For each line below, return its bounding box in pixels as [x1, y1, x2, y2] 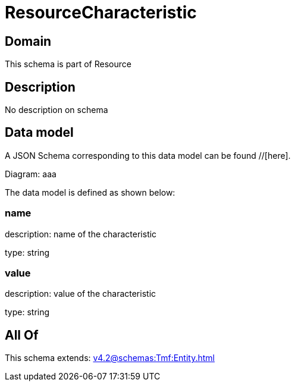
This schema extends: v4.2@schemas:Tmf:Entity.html [5, 353, 215, 363]
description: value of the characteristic [5, 288, 156, 299]
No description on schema [5, 105, 108, 115]
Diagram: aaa [5, 168, 57, 179]
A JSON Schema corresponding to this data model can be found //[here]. [5, 150, 291, 161]
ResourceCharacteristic [5, 2, 197, 23]
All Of [5, 327, 39, 343]
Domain [5, 33, 52, 49]
